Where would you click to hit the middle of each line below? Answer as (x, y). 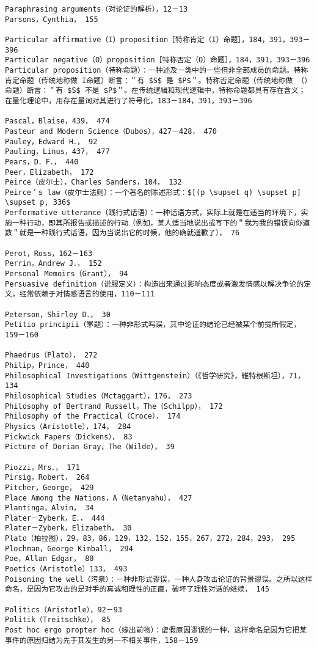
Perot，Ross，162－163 (49, 253)
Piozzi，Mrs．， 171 (42, 467)
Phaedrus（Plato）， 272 (51, 355)
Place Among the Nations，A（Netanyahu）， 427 (99, 498)
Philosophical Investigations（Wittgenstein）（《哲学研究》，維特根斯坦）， (147, 376)
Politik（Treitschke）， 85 (58, 620)
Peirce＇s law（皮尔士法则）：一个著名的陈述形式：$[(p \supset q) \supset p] (153, 192)
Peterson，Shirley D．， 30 (58, 314)
